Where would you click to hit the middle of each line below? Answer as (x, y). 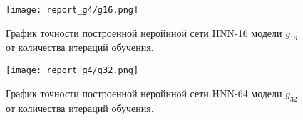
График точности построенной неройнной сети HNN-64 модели (144, 93)
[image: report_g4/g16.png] (72, 10)
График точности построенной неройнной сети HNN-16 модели (144, 32)
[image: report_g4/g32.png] (72, 71)
